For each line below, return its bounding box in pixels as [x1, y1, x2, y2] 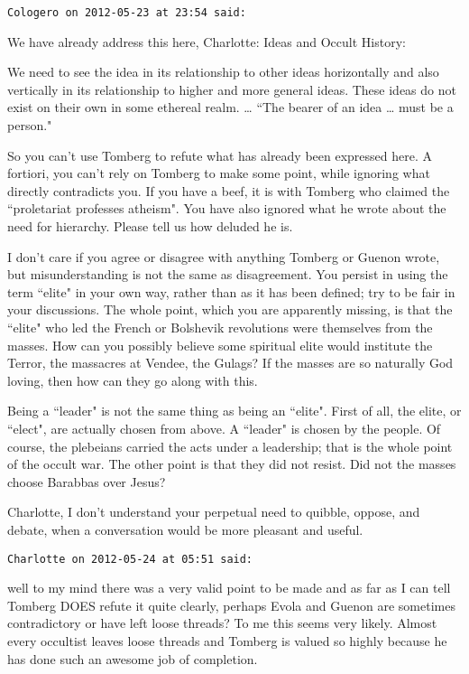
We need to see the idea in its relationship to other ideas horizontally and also [7, 62, 439, 81]
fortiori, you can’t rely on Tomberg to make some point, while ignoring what [7, 164, 430, 183]
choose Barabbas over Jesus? [7, 472, 166, 491]
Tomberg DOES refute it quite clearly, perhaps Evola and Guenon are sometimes [7, 595, 455, 614]
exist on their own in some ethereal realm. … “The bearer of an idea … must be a [7, 98, 454, 117]
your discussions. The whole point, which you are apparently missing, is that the [7, 300, 453, 319]
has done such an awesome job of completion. [7, 649, 258, 668]
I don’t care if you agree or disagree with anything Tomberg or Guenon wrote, [7, 247, 440, 266]
